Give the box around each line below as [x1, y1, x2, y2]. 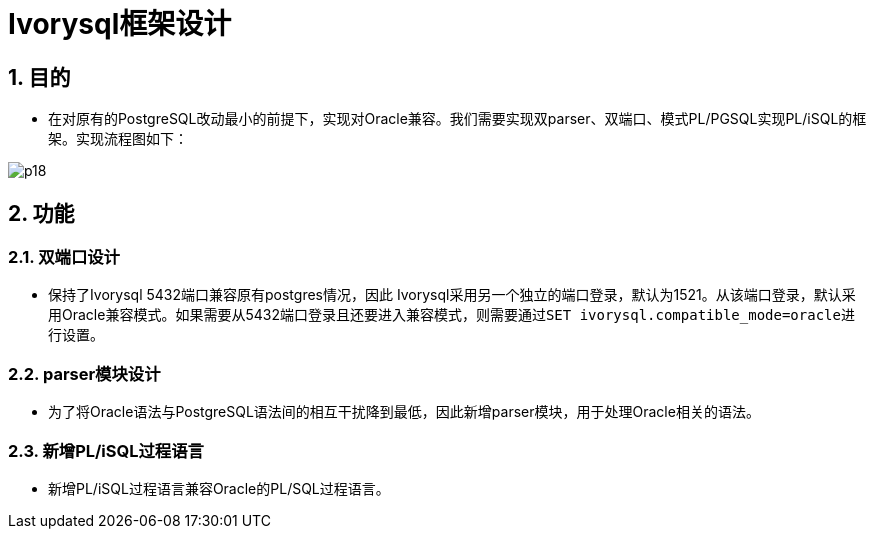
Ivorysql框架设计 [8, 7, 232, 41]
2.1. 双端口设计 [8, 247, 120, 268]
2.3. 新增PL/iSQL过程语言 [8, 440, 204, 461]
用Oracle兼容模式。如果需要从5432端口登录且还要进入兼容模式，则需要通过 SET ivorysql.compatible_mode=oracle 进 [48, 306, 855, 324]
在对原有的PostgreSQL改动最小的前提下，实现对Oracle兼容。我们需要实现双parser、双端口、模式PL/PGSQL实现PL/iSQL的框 [48, 110, 867, 128]
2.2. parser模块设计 [8, 363, 161, 384]
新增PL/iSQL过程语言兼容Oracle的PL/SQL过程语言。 [48, 479, 390, 497]
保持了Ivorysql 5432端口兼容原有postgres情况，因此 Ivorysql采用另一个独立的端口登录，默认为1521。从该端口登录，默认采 [48, 286, 856, 304]
